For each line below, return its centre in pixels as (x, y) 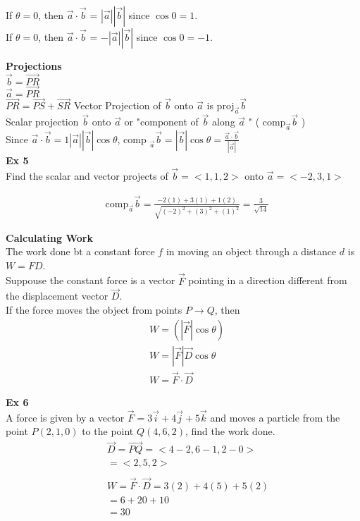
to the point (108, 431)
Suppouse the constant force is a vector (91, 280)
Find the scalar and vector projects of (87, 176)
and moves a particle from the (275, 417)
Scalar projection (42, 122)
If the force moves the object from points (94, 310)
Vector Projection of (117, 105)
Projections (34, 66)
